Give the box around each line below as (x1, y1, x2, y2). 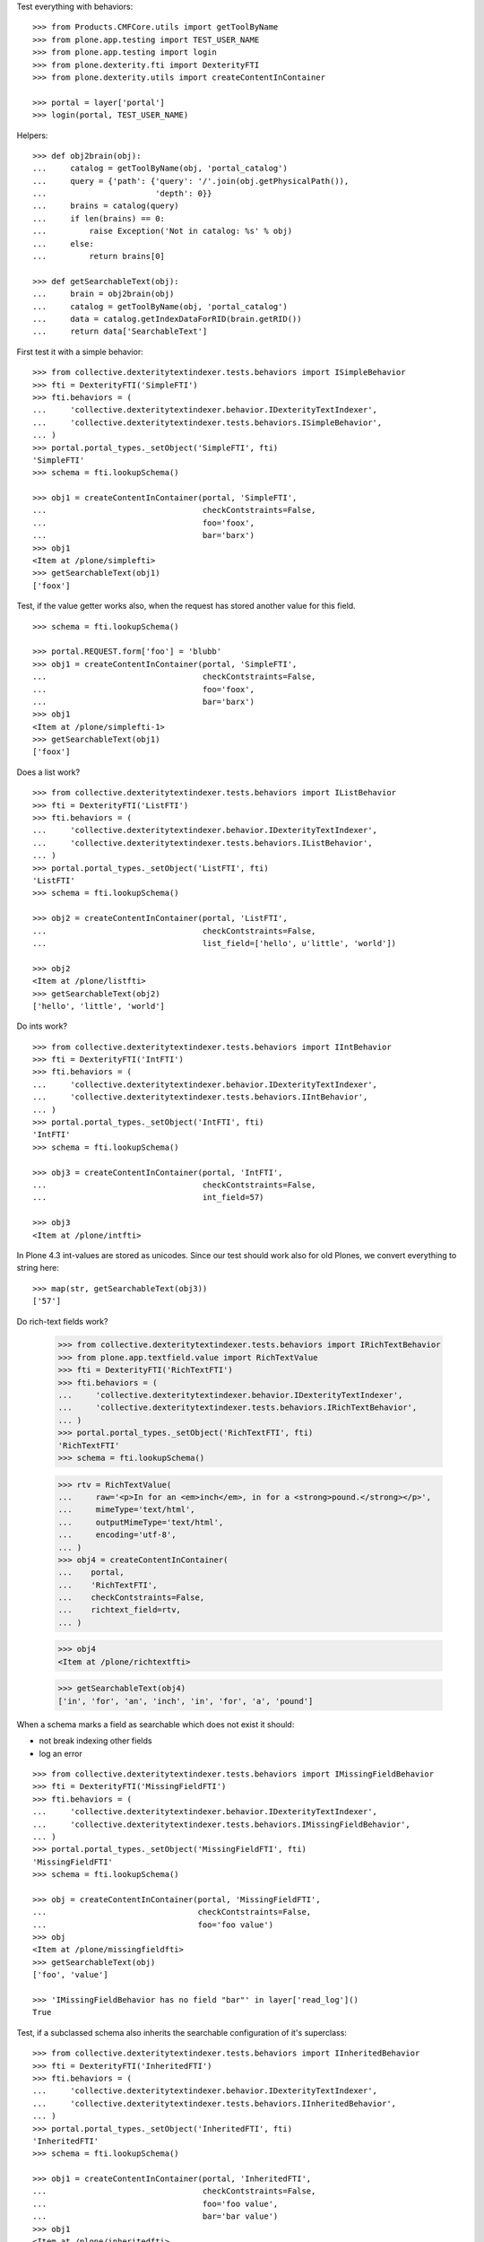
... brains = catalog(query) (32, 201, 179, 211)
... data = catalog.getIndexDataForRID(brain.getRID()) (32, 314, 302, 324)
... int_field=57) (32, 1193, 264, 1203)
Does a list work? (16, 767, 81, 778)
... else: (32, 239, 94, 248)
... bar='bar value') (32, 2212, 279, 2221)
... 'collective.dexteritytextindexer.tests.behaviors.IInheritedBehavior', (32, 2099, 397, 2108)
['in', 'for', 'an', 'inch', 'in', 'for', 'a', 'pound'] (57, 1696, 314, 1706)
